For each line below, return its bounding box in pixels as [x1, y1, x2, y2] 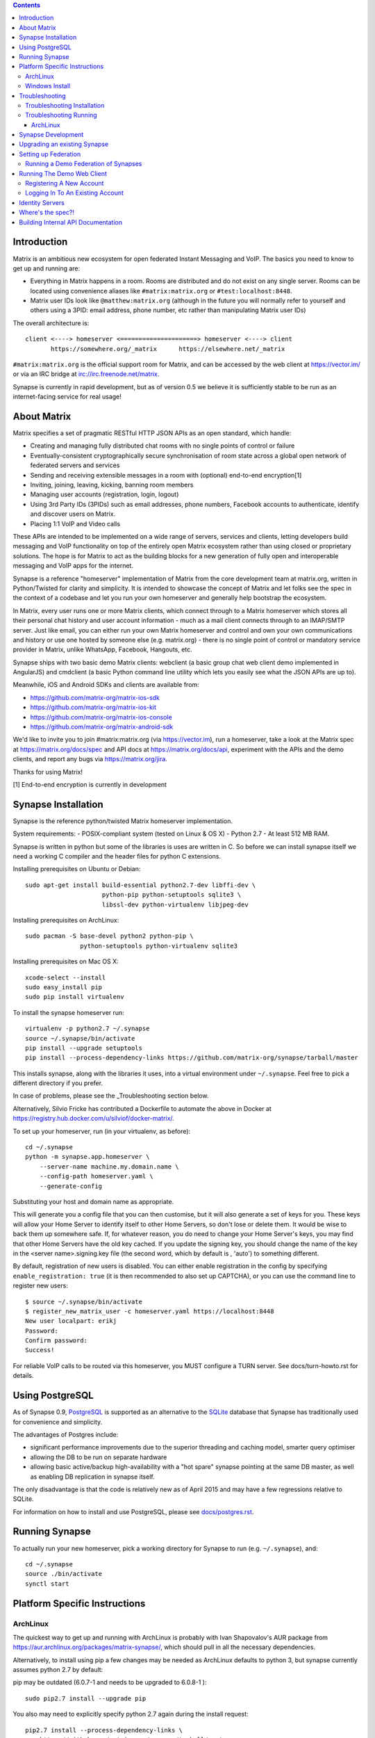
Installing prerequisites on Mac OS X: [12, 957, 119, 966]
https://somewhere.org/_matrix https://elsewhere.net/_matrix [51, 345, 285, 352]
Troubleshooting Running [25, 111, 97, 120]
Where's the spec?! [19, 209, 75, 217]
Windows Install [25, 82, 71, 90]
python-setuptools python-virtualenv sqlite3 [80, 942, 237, 950]
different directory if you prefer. [12, 1079, 103, 1087]
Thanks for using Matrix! [12, 768, 83, 776]
